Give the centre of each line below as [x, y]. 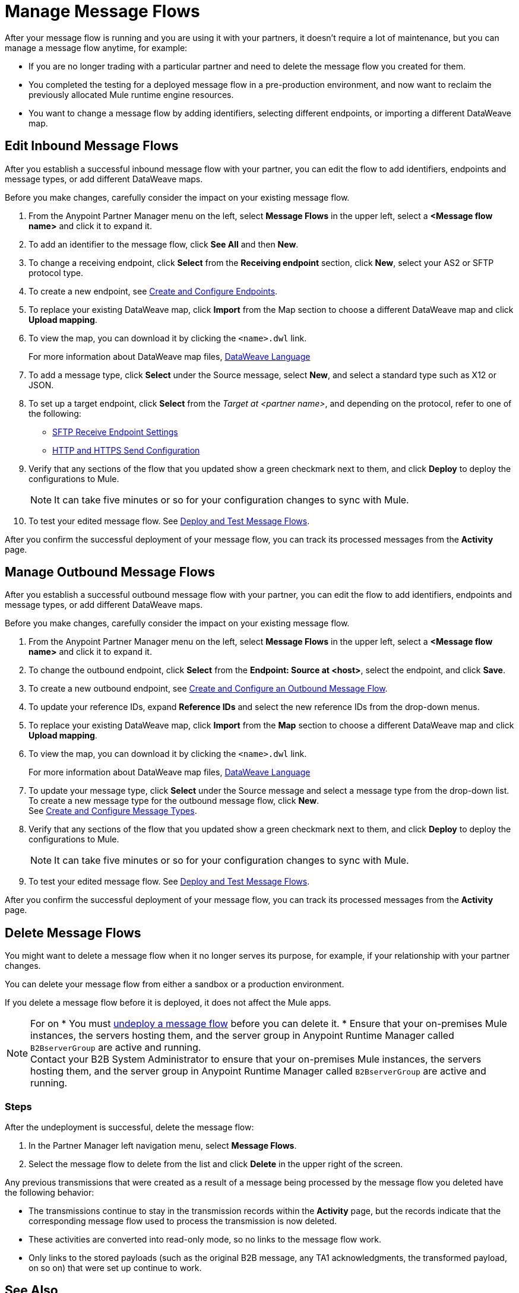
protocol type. [56, 272]
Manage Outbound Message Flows [110, 572]
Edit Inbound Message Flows [92, 146]
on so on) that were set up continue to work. [115, 1268]
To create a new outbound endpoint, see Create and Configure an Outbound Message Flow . [208, 689]
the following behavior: [50, 1193]
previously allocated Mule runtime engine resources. [131, 94]
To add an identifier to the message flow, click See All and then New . [164, 244]
